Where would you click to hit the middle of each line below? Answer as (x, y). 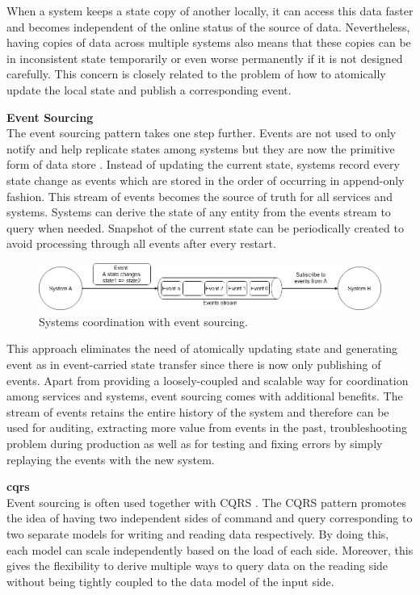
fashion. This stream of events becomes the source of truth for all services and (199, 196)
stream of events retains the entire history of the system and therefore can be (198, 411)
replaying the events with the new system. (111, 459)
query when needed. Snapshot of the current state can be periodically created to (205, 227)
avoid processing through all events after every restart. (141, 243)
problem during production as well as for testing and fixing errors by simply (195, 444)
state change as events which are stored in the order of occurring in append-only (206, 180)
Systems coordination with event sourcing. (143, 321)
